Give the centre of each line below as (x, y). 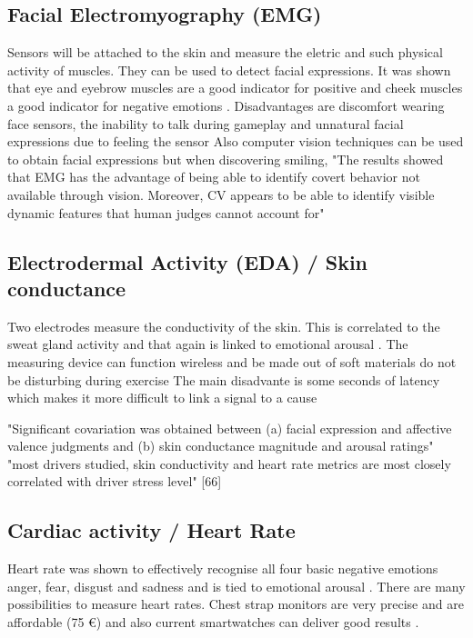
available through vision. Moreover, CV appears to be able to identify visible (221, 194)
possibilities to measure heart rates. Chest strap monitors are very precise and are (236, 604)
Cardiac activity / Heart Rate (151, 530)
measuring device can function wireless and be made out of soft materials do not (232, 361)
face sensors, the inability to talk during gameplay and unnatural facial (206, 123)
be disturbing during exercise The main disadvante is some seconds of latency (224, 379)
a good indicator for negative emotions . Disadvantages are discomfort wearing (226, 105)
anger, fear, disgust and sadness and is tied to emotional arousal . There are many (236, 586)
